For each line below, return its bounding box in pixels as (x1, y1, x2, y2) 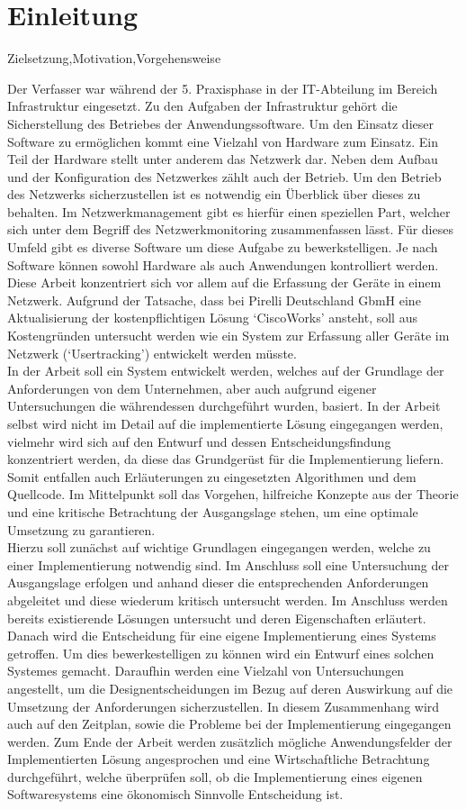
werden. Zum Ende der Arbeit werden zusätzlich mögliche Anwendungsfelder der (7, 732, 453, 750)
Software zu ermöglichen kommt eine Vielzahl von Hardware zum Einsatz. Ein (7, 132, 438, 150)
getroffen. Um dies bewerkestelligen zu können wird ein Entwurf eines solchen (7, 643, 435, 662)
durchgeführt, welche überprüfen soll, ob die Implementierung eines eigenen (7, 767, 423, 786)
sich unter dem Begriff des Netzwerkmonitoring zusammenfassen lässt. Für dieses (7, 220, 453, 239)
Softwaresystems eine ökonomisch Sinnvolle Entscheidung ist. (7, 785, 344, 804)
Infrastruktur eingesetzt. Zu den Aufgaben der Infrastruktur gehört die (7, 96, 398, 115)
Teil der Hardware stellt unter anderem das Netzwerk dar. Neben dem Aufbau (7, 150, 438, 168)
